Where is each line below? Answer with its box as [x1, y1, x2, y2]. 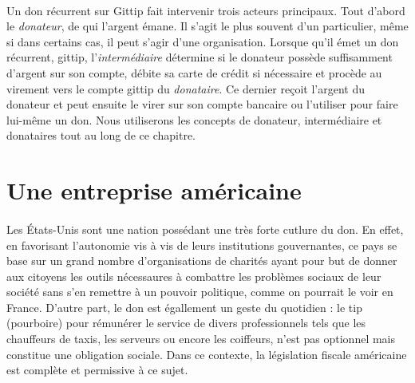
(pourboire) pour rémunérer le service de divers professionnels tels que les [6, 314, 366, 331]
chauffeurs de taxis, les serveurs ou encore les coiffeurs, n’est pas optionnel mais [6, 330, 396, 347]
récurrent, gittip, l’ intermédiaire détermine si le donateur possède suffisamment [6, 49, 393, 65]
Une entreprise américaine [6, 174, 302, 207]
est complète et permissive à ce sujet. [6, 361, 188, 378]
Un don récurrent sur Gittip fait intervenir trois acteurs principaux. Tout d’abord [6, 2, 405, 18]
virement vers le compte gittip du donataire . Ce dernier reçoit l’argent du [6, 80, 365, 97]
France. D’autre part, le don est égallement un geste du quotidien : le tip [6, 298, 362, 315]
